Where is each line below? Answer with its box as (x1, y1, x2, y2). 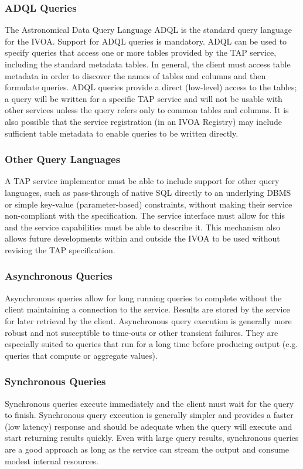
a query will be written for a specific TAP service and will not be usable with (5, 92, 282, 104)
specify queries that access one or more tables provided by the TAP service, (5, 46, 277, 59)
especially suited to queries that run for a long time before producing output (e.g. (5, 338, 298, 350)
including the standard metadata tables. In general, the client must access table (5, 58, 291, 70)
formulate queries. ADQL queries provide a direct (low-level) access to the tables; (5, 81, 297, 93)
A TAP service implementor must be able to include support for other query (5, 175, 280, 187)
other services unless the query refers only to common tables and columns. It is (5, 104, 289, 116)
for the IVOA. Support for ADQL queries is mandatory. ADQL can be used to (5, 35, 287, 47)
